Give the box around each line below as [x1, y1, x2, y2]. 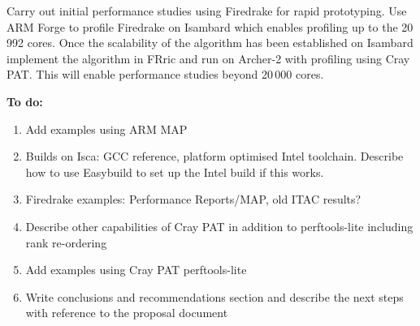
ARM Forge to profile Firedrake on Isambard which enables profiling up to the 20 [6, 18, 414, 35]
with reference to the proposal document [25, 304, 228, 321]
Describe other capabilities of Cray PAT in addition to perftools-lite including [25, 217, 414, 234]
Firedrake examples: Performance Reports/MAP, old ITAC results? [25, 191, 362, 208]
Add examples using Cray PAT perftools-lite [25, 261, 247, 278]
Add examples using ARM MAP [25, 120, 188, 137]
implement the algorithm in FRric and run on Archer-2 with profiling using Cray [6, 49, 410, 66]
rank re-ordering [25, 234, 107, 251]
